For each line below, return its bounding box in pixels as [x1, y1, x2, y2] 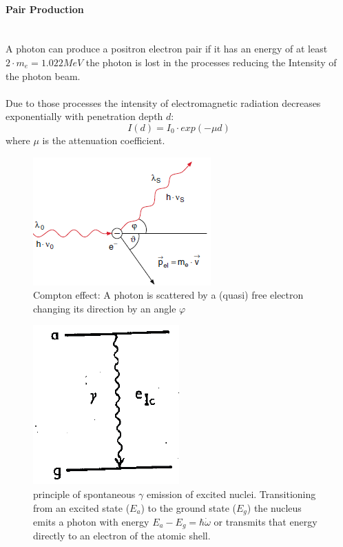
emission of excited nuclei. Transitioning [146, 486, 316, 501]
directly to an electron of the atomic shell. [33, 528, 211, 543]
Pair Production [6, 1, 84, 16]
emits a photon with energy [33, 514, 149, 528]
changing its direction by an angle [33, 301, 176, 315]
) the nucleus [247, 500, 302, 515]
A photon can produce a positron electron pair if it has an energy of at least [6, 41, 328, 56]
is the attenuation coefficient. [42, 132, 165, 147]
